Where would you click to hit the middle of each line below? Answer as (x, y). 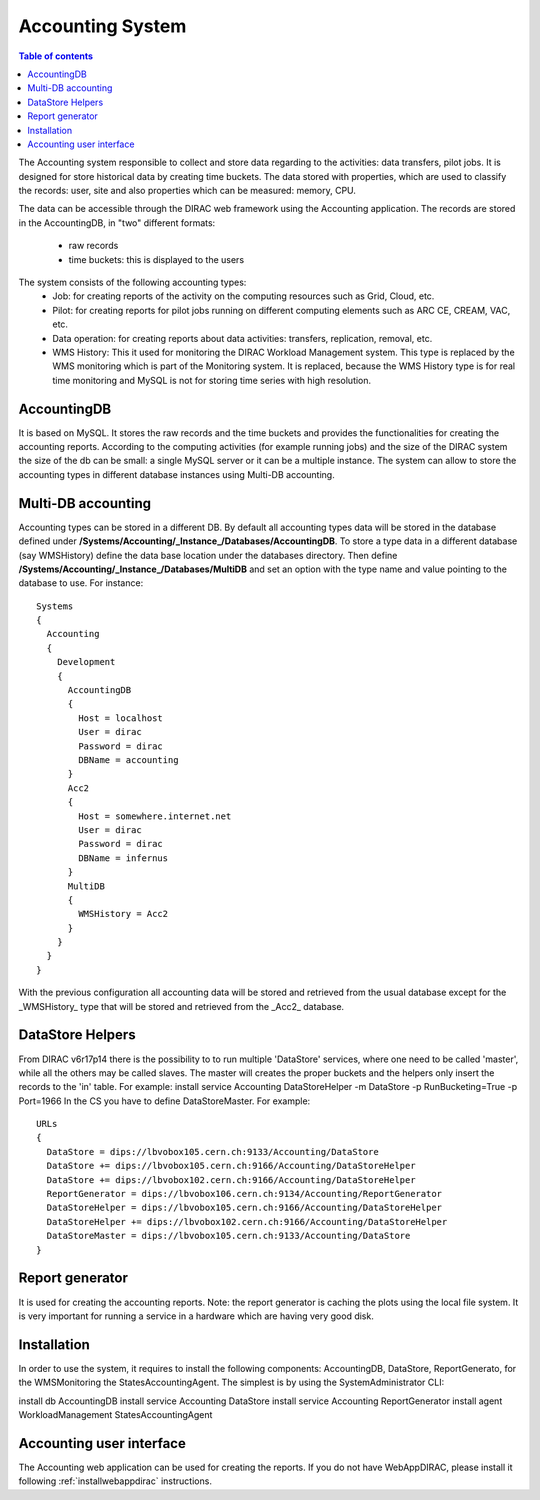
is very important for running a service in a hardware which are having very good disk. (196, 1316)
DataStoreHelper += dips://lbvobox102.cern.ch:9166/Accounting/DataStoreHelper (247, 1221)
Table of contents (56, 56)
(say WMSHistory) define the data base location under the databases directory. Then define (208, 555)
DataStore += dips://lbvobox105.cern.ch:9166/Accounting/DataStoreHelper (231, 1166)
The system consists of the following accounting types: (132, 282)
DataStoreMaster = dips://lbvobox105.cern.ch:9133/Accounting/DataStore (228, 1236)
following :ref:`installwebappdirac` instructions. (115, 1481)
